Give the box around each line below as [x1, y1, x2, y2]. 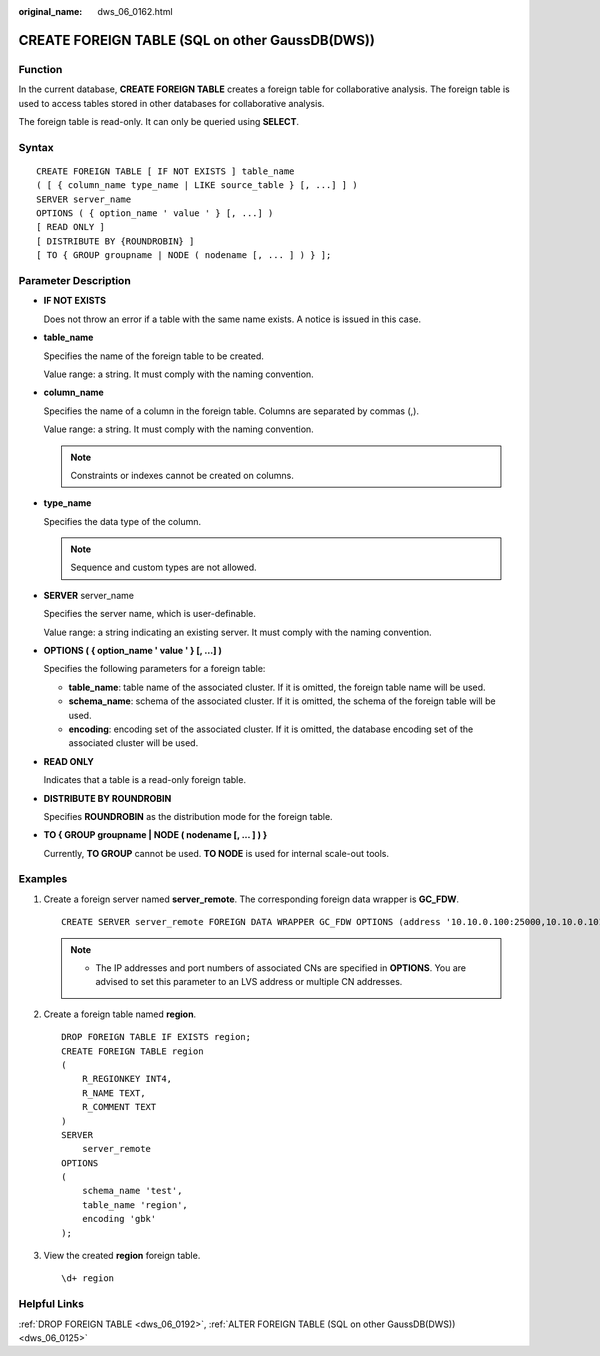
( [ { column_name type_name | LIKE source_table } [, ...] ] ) [36, 180, 359, 191]
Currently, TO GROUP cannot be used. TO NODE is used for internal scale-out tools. [43, 847, 390, 859]
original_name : [18, 6, 83, 17]
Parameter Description [18, 274, 132, 287]
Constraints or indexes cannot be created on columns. [70, 469, 294, 481]
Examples [18, 872, 68, 886]
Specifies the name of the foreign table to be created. [43, 350, 265, 362]
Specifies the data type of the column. [43, 515, 202, 527]
